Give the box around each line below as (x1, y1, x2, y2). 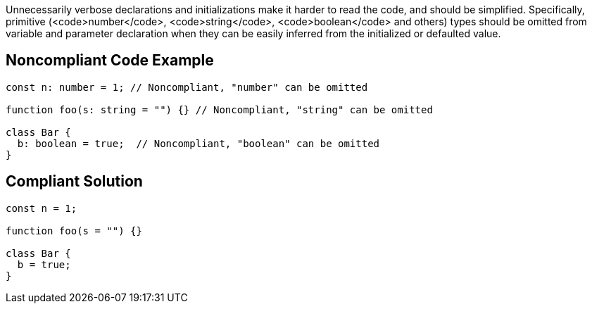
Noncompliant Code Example (6, 51, 214, 70)
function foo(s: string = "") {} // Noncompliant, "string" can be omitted (6, 103, 433, 115)
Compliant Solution (6, 172, 143, 191)
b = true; (17, 258, 71, 270)
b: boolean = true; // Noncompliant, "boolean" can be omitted (17, 137, 380, 149)
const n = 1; (6, 202, 77, 214)
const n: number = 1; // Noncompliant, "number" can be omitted (6, 81, 368, 93)
